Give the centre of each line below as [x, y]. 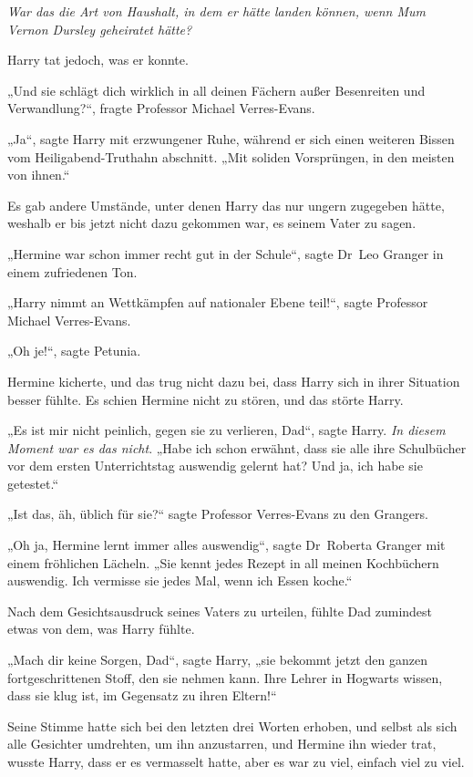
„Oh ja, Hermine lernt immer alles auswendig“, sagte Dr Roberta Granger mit [226, 545]
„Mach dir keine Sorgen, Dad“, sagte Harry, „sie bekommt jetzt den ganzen [217, 660]
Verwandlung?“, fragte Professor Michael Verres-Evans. [161, 108]
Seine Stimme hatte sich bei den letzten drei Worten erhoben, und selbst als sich [232, 725]
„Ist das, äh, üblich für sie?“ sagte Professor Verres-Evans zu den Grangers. [218, 514]
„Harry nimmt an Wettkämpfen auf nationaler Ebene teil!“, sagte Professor [218, 302]
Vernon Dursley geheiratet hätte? [100, 29]
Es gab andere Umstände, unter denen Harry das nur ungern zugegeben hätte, [226, 205]
